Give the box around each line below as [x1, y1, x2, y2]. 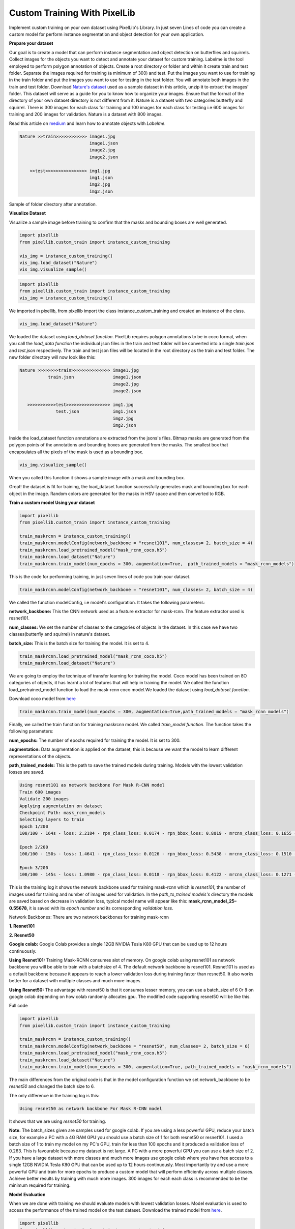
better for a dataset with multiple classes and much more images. [9, 978, 142, 984]
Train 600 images [19, 789, 61, 795]
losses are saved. [9, 769, 45, 775]
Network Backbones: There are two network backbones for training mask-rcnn [9, 914, 169, 920]
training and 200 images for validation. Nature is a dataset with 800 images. [9, 111, 163, 117]
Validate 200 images [19, 796, 69, 802]
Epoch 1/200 [19, 823, 49, 829]
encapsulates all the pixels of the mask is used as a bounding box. [9, 449, 144, 455]
